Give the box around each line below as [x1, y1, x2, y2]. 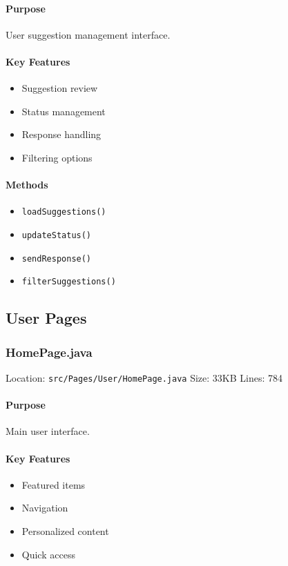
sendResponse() [21, 253, 92, 264]
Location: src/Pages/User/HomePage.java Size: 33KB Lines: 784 [6, 370, 283, 384]
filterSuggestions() [21, 277, 116, 287]
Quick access [21, 547, 75, 561]
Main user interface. [6, 424, 90, 438]
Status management [21, 104, 106, 118]
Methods [6, 177, 48, 192]
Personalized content [21, 524, 109, 538]
